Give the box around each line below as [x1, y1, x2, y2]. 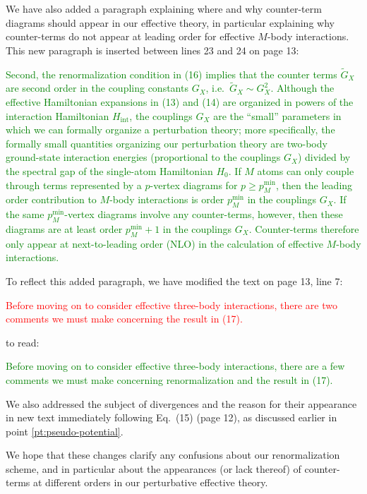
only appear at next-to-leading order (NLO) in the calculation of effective [6, 236, 323, 251]
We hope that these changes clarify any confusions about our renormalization [6, 447, 340, 462]
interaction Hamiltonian [6, 108, 109, 123]
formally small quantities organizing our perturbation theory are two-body [6, 135, 327, 150]
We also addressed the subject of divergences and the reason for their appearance [6, 396, 357, 411]
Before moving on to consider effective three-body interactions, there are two [6, 297, 337, 312]
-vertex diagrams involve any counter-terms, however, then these [64, 207, 343, 222]
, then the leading [275, 177, 353, 192]
